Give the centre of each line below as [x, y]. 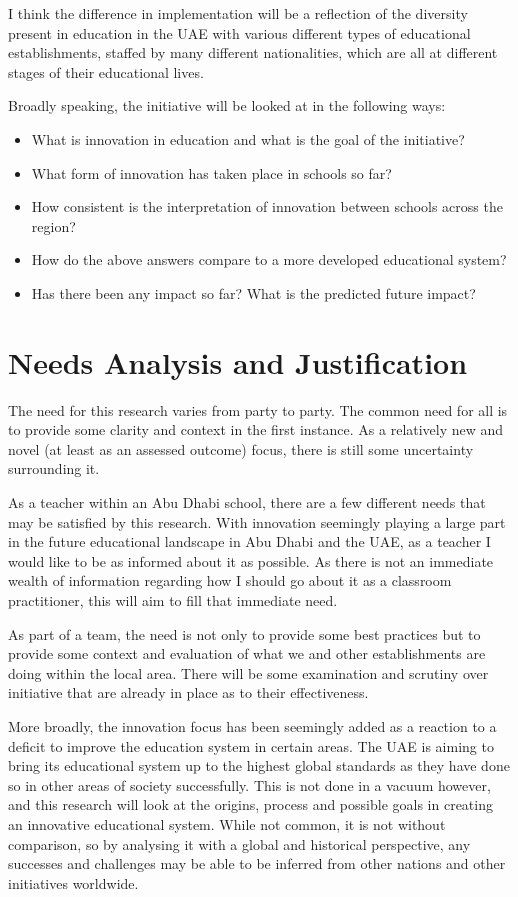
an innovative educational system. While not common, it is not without [227, 823]
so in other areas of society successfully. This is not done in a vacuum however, [249, 784]
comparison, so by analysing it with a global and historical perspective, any [239, 843]
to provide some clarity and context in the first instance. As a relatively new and [256, 429]
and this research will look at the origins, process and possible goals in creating [250, 804]
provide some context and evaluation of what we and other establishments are [247, 653]
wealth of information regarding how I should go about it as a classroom [230, 580]
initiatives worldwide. [73, 882]
